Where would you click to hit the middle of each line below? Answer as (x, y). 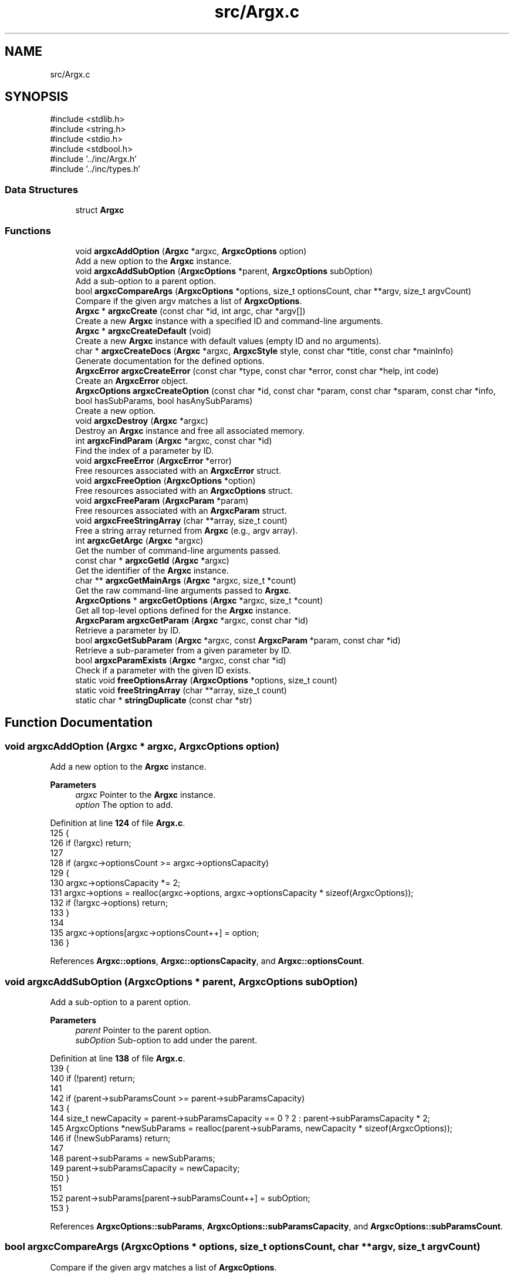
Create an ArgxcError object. (132, 380)
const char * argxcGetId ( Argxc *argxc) (152, 560)
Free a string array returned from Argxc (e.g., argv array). (187, 530)
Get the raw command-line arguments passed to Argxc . (183, 590)
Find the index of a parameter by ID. (145, 450)
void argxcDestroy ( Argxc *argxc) (142, 420)
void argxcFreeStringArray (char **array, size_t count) (181, 520)
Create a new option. (116, 410)
